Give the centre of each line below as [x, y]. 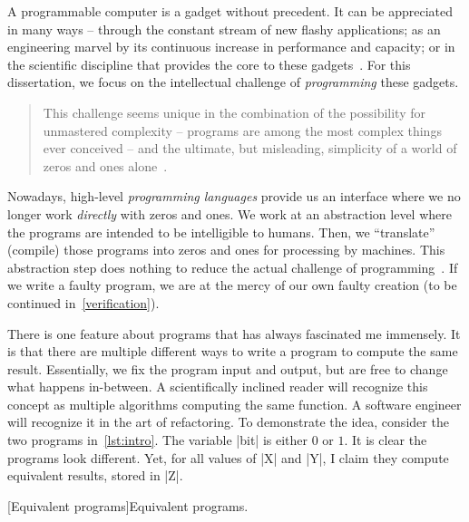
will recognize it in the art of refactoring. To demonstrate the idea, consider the [228, 422]
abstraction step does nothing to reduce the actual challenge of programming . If [233, 267]
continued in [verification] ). [83, 302]
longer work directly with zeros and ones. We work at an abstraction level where [230, 213]
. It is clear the [386, 440]
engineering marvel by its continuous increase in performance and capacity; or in [231, 47]
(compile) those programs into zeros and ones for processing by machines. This [226, 250]
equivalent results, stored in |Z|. [95, 475]
